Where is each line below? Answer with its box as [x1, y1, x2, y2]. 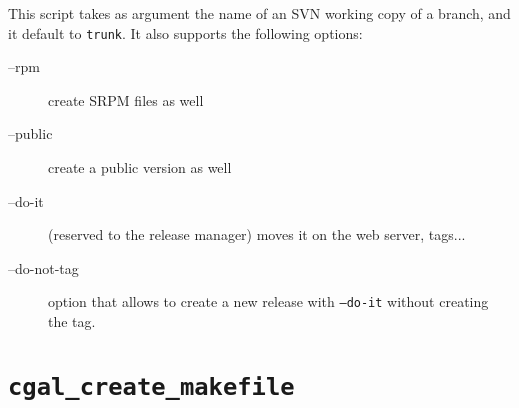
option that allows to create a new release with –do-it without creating [48, 291, 489, 312]
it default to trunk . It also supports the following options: [8, 22, 363, 43]
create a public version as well [48, 157, 232, 178]
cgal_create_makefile [8, 372, 295, 401]
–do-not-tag [8, 257, 79, 278]
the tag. [48, 311, 96, 332]
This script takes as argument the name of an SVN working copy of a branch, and [8, 3, 511, 23]
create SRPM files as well [48, 89, 204, 110]
